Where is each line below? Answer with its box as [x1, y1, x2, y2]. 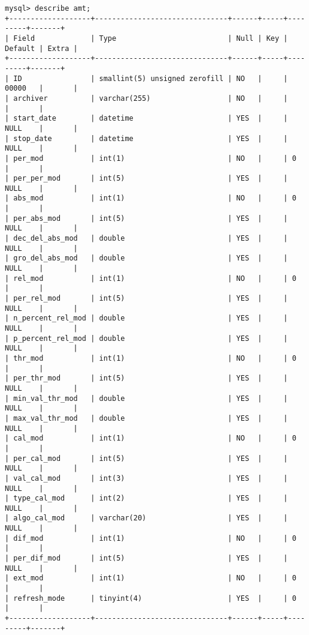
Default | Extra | [5, 44, 78, 53]
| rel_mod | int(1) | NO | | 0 [5, 274, 296, 283]
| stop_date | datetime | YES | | [5, 134, 288, 143]
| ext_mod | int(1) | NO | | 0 [5, 574, 296, 583]
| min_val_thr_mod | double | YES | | [5, 394, 288, 403]
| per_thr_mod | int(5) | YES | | [5, 374, 288, 383]
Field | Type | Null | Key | [13, 34, 288, 43]
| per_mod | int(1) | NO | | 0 [5, 154, 296, 163]
